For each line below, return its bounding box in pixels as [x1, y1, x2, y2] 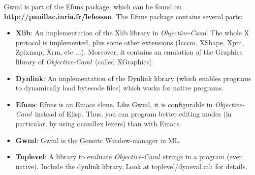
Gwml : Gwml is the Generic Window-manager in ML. [15, 135, 181, 145]
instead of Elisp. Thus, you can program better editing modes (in [35, 109, 232, 119]
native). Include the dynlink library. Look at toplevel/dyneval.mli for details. [15, 161, 248, 171]
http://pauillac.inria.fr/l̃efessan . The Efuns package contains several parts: [4, 11, 243, 21]
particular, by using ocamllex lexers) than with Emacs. [15, 118, 181, 128]
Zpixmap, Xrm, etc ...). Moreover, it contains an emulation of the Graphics [15, 47, 243, 57]
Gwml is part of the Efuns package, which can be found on [4, 1, 182, 11]
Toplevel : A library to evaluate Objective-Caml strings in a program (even [15, 151, 243, 162]
